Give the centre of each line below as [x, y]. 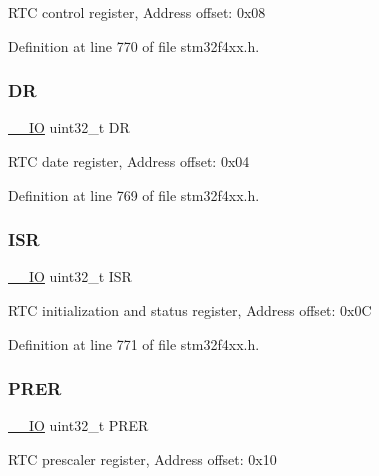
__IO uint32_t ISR [70, 276]
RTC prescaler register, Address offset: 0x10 [142, 459]
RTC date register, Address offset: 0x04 [129, 161]
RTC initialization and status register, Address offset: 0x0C [190, 310]
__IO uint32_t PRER [78, 425]
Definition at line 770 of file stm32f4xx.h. [134, 45]
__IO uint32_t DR [69, 127]
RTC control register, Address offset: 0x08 [137, 12]
